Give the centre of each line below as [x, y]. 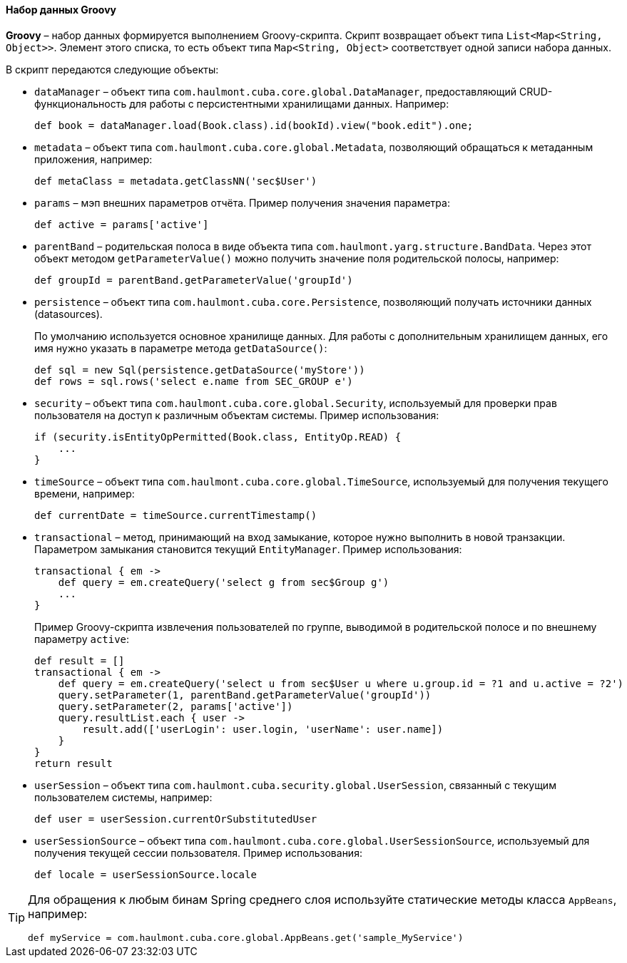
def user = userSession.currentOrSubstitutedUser [176, 819]
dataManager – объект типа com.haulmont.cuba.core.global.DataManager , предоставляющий [276, 91]
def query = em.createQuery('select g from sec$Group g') [224, 582]
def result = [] [80, 660]
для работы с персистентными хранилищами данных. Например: [289, 103]
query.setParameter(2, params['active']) [175, 706]
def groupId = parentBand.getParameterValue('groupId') [194, 280]
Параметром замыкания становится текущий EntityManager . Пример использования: [248, 549]
